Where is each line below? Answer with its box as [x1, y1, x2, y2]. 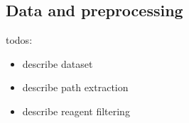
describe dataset [22, 56, 93, 71]
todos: [6, 33, 33, 47]
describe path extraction [22, 80, 129, 95]
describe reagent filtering [22, 103, 130, 118]
